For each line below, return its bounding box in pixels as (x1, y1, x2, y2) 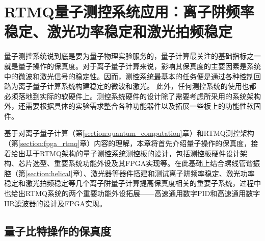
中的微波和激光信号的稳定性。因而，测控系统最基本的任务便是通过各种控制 (4, 70, 254, 81)
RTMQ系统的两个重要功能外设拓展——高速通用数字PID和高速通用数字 (25, 188, 260, 199)
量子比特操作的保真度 (4, 223, 111, 238)
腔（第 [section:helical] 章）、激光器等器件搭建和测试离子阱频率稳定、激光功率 (4, 167, 255, 178)
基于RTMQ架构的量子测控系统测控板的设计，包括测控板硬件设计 (25, 148, 240, 158)
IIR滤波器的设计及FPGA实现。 (4, 198, 107, 208)
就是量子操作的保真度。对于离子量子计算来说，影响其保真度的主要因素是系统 (4, 60, 261, 71)
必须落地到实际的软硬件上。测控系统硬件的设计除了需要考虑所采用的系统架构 (4, 90, 261, 101)
